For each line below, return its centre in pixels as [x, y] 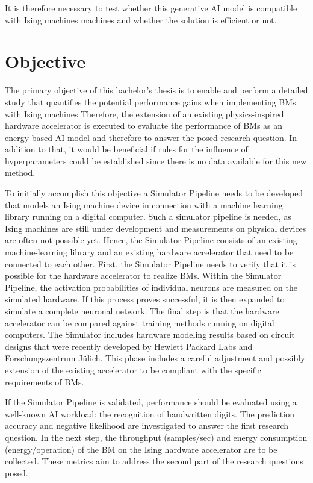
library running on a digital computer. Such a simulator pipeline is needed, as [148, 217]
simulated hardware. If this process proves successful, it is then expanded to [145, 299]
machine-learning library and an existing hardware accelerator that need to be [149, 252]
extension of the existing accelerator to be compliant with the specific [133, 369]
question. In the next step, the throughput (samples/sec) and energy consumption [156, 437]
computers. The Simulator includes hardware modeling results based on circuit [150, 335]
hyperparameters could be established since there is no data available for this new [156, 160]
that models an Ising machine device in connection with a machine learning [144, 204]
